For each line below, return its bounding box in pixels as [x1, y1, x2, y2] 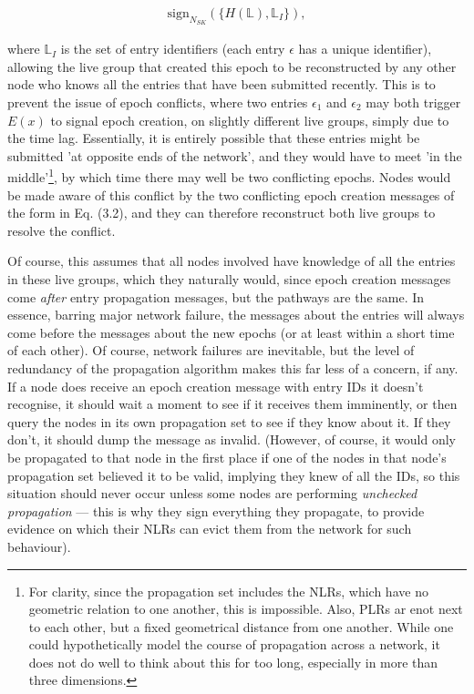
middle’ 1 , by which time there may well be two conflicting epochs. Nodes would [7, 165, 451, 187]
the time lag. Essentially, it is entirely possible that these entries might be [7, 128, 420, 148]
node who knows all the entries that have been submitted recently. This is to [7, 75, 436, 94]
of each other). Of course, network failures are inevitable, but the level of [7, 341, 415, 360]
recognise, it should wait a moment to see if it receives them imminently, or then [7, 394, 458, 413]
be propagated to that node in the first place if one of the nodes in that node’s [7, 447, 447, 466]
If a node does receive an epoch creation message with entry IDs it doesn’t [7, 376, 424, 395]
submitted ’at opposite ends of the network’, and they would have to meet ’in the [7, 146, 462, 165]
